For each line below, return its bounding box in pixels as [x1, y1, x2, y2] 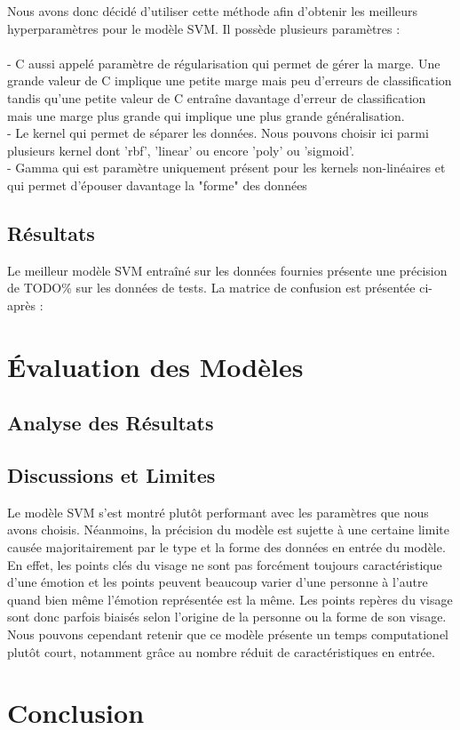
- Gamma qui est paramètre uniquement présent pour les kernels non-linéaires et [7, 158, 446, 177]
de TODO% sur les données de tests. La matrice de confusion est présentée [7, 278, 416, 297]
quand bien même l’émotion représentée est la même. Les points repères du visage [7, 590, 453, 608]
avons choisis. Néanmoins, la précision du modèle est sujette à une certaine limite [7, 520, 449, 539]
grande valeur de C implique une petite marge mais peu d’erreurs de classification [7, 71, 452, 90]
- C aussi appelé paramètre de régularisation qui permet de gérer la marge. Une [7, 53, 440, 72]
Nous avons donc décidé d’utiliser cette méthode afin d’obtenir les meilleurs [7, 2, 418, 20]
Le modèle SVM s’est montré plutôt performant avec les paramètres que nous [7, 502, 429, 521]
